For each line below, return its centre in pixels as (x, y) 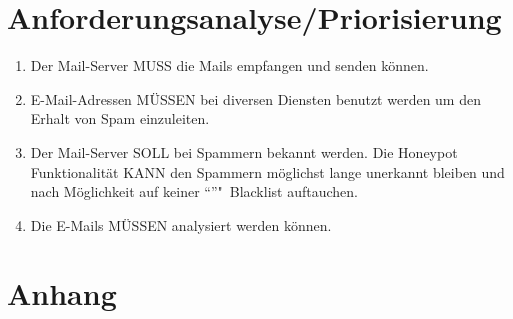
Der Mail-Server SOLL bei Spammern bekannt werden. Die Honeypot (244, 151)
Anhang (62, 293)
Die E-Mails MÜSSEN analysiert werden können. (181, 224)
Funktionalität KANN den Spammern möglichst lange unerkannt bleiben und (267, 171)
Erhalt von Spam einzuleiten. (120, 118)
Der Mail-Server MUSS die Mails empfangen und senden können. (229, 65)
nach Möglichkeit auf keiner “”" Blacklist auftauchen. (194, 191)
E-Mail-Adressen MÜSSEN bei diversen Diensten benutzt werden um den (255, 98)
